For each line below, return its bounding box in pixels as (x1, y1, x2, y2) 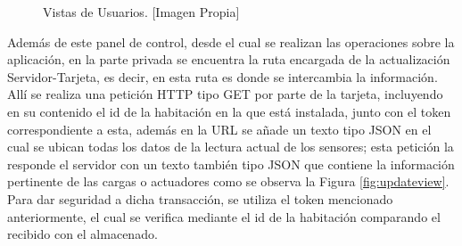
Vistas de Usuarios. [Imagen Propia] (43, 3, 240, 20)
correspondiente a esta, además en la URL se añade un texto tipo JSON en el (7, 119, 432, 138)
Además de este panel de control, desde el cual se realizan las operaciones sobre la (7, 32, 455, 51)
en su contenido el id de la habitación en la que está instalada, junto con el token (7, 102, 451, 120)
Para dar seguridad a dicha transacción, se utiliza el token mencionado (7, 189, 393, 208)
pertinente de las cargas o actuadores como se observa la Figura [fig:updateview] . (7, 172, 450, 191)
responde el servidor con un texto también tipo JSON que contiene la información (7, 154, 455, 173)
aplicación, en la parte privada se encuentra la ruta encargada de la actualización (7, 50, 450, 69)
